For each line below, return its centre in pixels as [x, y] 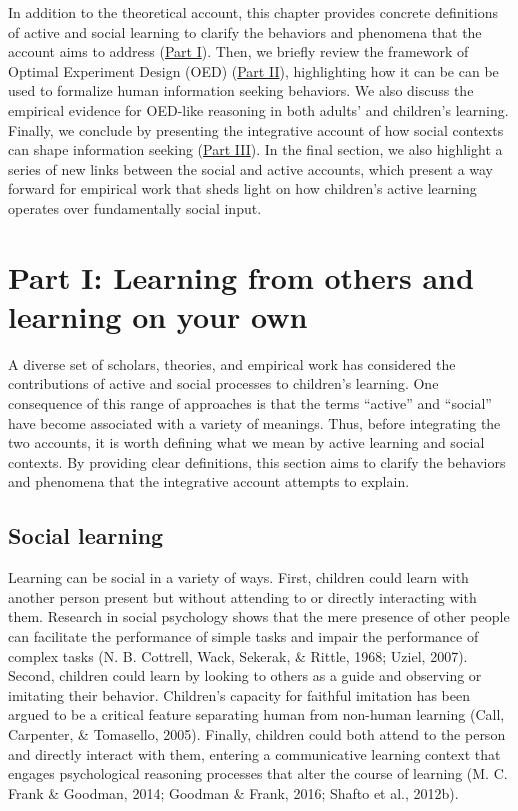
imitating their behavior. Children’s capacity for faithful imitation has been [239, 694]
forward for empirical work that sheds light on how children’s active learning [242, 188]
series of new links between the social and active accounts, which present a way [251, 168]
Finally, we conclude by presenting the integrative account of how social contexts [256, 129]
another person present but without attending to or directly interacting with [242, 596]
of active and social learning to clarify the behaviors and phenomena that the [245, 31]
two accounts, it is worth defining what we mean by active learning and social [246, 442]
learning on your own [158, 315]
